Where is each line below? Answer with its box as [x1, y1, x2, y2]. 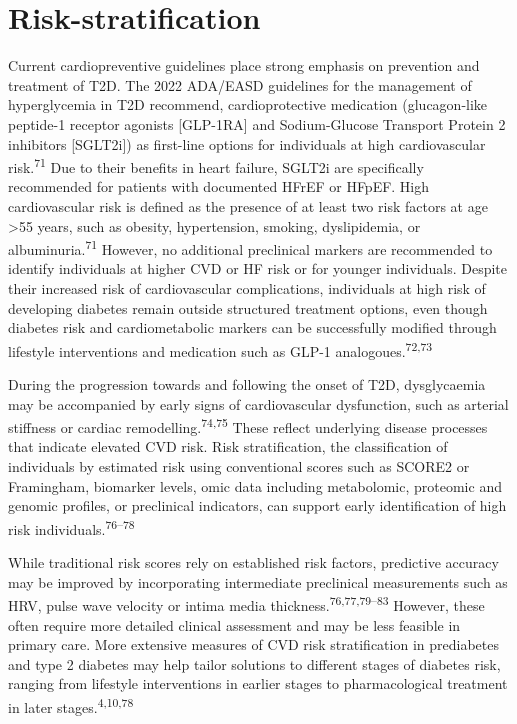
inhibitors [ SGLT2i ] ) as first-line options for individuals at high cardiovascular [8, 133, 486, 154]
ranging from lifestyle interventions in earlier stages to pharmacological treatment [8, 673, 508, 694]
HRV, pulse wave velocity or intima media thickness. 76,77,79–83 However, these [8, 592, 485, 615]
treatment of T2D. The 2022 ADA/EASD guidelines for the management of [8, 74, 472, 95]
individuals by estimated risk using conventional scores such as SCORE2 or [8, 456, 470, 477]
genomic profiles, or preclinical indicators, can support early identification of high [8, 495, 507, 516]
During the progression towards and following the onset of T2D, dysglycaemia [8, 374, 486, 394]
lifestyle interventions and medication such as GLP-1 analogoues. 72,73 [8, 337, 433, 361]
